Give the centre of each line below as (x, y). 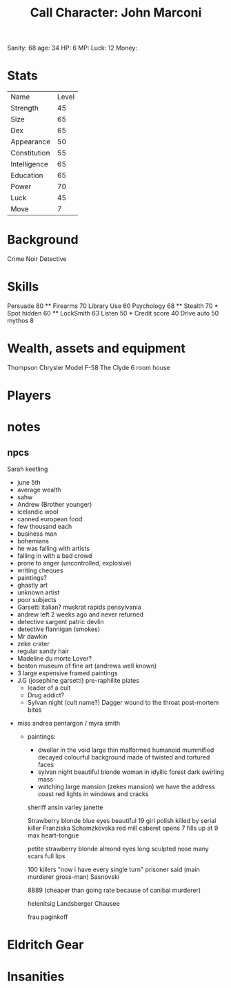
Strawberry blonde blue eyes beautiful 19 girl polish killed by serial (122, 821)
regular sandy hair (43, 651)
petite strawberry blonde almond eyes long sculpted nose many (118, 849)
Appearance (31, 142)
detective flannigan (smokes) (59, 629)
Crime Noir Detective (37, 259)
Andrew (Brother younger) (54, 505)
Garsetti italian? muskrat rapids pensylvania (79, 607)
